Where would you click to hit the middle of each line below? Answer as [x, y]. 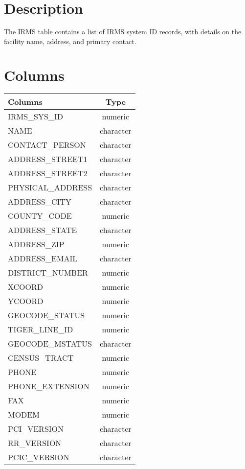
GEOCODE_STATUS [46, 315]
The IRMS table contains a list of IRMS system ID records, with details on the [123, 32]
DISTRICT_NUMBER [48, 273]
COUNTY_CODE [40, 216]
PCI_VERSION [36, 429]
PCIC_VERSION [39, 457]
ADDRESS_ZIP [36, 244]
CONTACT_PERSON [47, 145]
